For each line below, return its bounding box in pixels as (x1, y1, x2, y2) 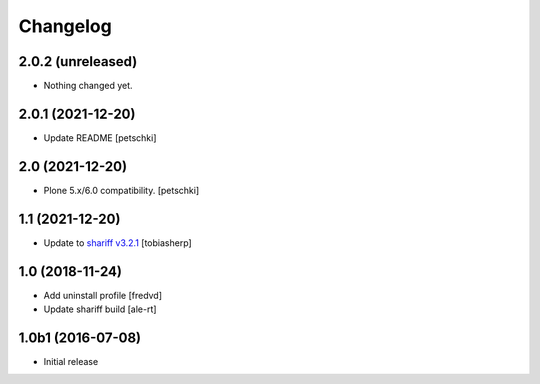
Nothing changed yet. (43, 80, 134, 92)
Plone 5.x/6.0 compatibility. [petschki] (43, 184, 200, 196)
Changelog (18, 15, 112, 37)
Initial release (43, 355, 99, 367)
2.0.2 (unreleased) (18, 53, 138, 70)
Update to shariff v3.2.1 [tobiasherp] (43, 236, 192, 249)
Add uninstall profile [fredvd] (43, 289, 163, 301)
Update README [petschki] (43, 131, 157, 144)
